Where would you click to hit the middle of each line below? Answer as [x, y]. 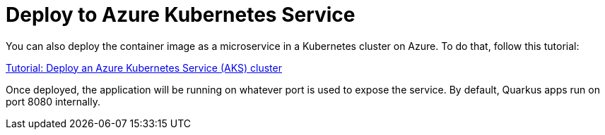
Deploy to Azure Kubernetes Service [181, 15]
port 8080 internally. [53, 101]
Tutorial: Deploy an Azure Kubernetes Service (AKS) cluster [144, 67]
